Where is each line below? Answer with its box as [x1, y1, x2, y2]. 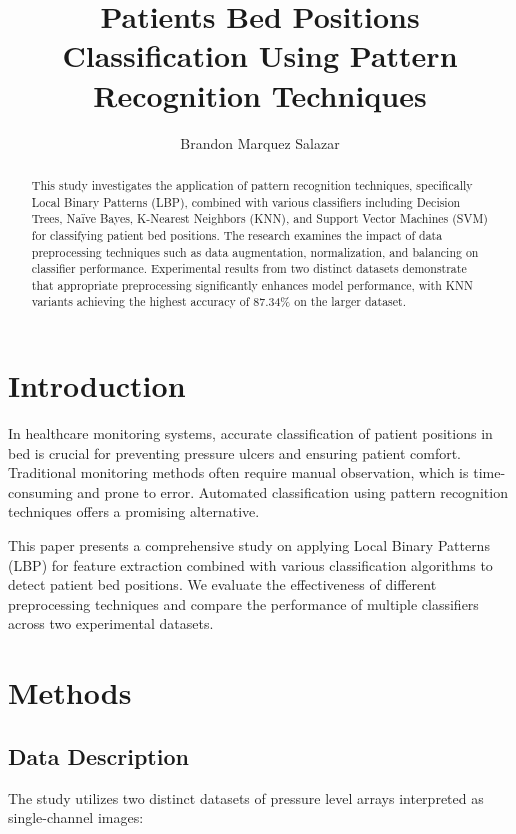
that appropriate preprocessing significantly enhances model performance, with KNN [31, 276, 473, 293]
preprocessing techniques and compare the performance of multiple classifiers [8, 593, 479, 614]
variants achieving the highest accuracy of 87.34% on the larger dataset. [31, 293, 407, 310]
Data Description [8, 740, 189, 771]
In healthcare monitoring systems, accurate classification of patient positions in [8, 423, 493, 444]
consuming [8, 481, 73, 502]
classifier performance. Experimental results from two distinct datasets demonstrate [31, 260, 467, 277]
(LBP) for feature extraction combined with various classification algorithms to [8, 554, 493, 575]
